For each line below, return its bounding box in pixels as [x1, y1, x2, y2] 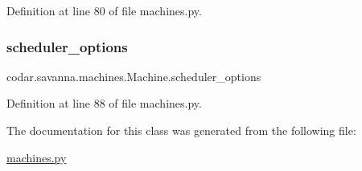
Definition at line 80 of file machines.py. [6, 2, 202, 18]
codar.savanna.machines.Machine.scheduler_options [6, 67, 261, 84]
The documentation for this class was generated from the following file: [6, 122, 356, 138]
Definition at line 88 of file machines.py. [6, 95, 202, 112]
